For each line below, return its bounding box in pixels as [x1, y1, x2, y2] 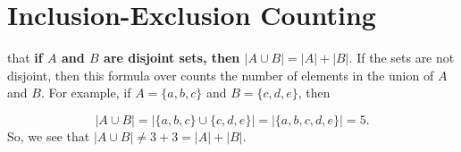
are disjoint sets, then [104, 48, 240, 67]
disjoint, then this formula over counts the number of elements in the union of [7, 65, 434, 84]
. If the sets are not [348, 48, 455, 67]
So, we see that [7, 126, 90, 145]
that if [7, 48, 43, 67]
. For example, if [40, 83, 131, 102]
